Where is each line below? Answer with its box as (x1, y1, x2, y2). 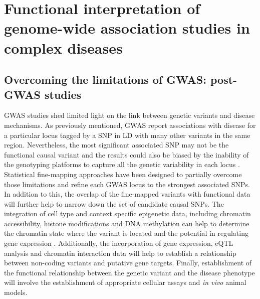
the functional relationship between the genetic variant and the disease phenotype (4, 267, 255, 277)
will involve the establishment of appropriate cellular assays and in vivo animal (4, 277, 246, 287)
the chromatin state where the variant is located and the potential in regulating (4, 228, 248, 238)
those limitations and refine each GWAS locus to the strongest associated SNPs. (4, 179, 250, 189)
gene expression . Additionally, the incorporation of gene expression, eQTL (4, 238, 233, 248)
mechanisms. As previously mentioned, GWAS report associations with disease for (4, 119, 256, 130)
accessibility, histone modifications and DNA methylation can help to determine (4, 218, 249, 228)
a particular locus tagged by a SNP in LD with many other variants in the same (4, 129, 250, 140)
